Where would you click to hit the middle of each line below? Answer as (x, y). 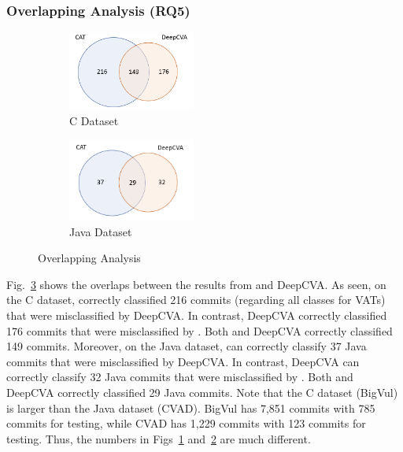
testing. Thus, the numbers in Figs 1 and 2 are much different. (159, 438)
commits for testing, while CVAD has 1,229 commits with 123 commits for (186, 423)
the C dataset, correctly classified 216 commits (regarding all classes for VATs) (196, 300)
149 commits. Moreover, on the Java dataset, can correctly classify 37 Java (187, 346)
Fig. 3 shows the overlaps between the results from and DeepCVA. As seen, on (196, 284)
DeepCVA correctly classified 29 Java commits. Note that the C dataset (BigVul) (202, 393)
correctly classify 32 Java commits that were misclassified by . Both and (180, 377)
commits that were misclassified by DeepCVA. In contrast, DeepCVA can (183, 361)
